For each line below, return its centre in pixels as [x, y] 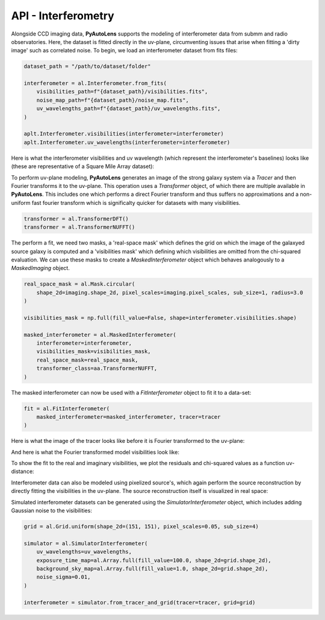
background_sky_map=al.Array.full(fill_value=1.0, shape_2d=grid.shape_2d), [152, 568]
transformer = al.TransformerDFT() [76, 219]
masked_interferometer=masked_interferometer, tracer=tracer [128, 417]
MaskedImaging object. [41, 268]
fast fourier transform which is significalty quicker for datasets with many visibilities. [136, 202]
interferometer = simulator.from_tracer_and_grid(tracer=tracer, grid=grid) [140, 602]
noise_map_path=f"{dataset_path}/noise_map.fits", [113, 100]
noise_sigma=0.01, [63, 577]
